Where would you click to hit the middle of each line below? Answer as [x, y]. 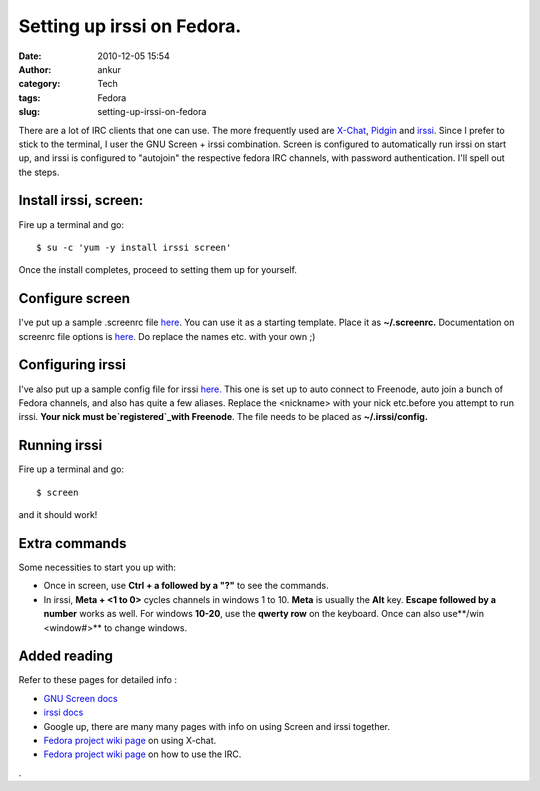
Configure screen [74, 298]
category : [39, 84]
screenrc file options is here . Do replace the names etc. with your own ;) [167, 336]
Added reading [66, 656]
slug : [29, 112]
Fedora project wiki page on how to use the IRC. [142, 754]
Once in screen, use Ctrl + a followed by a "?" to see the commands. [186, 586]
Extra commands [72, 543]
